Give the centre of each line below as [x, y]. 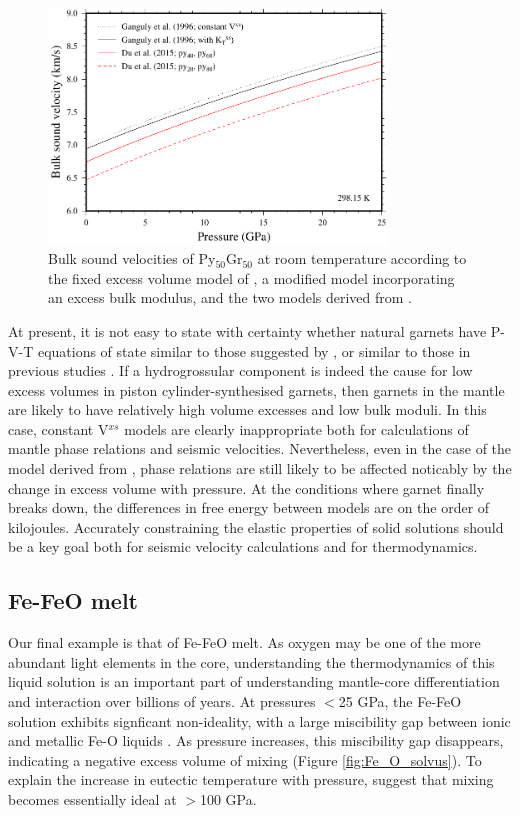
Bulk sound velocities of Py [132, 258]
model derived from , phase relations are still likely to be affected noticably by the [260, 468]
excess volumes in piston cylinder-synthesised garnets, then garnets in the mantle [256, 389]
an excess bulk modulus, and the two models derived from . [230, 297]
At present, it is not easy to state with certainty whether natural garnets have [247, 330]
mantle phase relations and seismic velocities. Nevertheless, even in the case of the [260, 448]
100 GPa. [228, 799]
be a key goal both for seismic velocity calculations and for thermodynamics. [243, 546]
